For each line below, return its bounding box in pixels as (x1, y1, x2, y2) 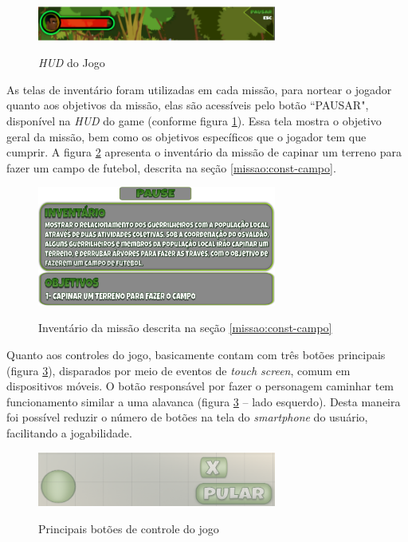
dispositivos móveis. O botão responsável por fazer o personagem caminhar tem (6, 378, 394, 394)
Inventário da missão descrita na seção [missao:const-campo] (38, 319, 332, 336)
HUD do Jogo (38, 54, 105, 71)
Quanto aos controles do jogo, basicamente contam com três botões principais (6, 346, 386, 362)
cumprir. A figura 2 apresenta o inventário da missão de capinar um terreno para (6, 144, 402, 160)
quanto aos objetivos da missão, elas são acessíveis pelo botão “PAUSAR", (6, 97, 369, 113)
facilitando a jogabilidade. (6, 424, 132, 441)
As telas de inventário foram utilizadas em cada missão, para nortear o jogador (6, 81, 392, 97)
